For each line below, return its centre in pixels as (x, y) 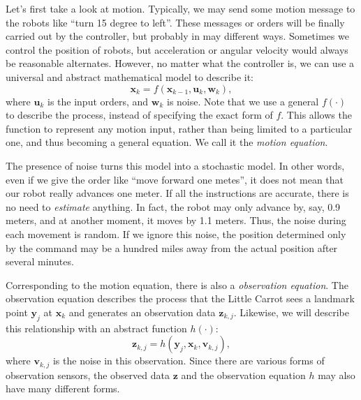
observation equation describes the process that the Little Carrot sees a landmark (180, 298)
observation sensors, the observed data (88, 375)
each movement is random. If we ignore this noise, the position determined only (176, 234)
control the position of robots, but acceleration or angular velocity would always (177, 49)
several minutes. (40, 261)
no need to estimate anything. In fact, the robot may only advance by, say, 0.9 (173, 206)
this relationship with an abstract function (96, 328)
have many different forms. (63, 388)
